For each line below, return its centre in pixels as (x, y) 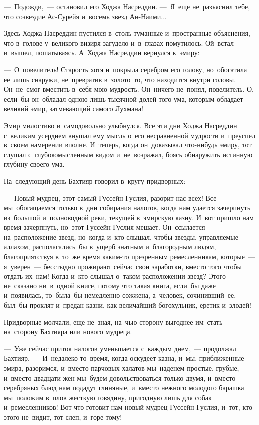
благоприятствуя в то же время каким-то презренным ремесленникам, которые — (129, 256)
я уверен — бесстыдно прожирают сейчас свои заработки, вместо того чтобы (123, 266)
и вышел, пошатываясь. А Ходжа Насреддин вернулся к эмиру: (102, 53)
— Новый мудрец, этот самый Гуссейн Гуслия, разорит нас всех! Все (110, 198)
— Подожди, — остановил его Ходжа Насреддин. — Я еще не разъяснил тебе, (127, 6)
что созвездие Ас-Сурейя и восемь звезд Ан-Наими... (85, 16)
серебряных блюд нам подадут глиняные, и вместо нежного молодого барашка (124, 387)
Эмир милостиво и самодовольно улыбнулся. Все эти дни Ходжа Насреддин (121, 125)
